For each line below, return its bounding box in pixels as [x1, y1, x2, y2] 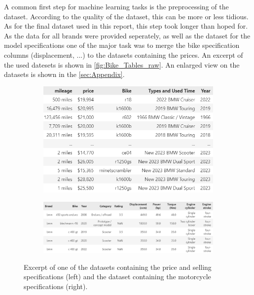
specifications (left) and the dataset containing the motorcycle [24, 271, 211, 282]
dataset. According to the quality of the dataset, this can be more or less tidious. [4, 11, 249, 21]
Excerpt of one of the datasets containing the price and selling [24, 261, 212, 272]
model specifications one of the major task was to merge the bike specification [4, 40, 240, 50]
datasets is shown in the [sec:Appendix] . [4, 69, 125, 79]
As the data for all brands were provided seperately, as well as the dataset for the [4, 30, 251, 40]
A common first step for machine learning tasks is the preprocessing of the [4, 1, 229, 11]
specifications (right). [24, 281, 88, 291]
